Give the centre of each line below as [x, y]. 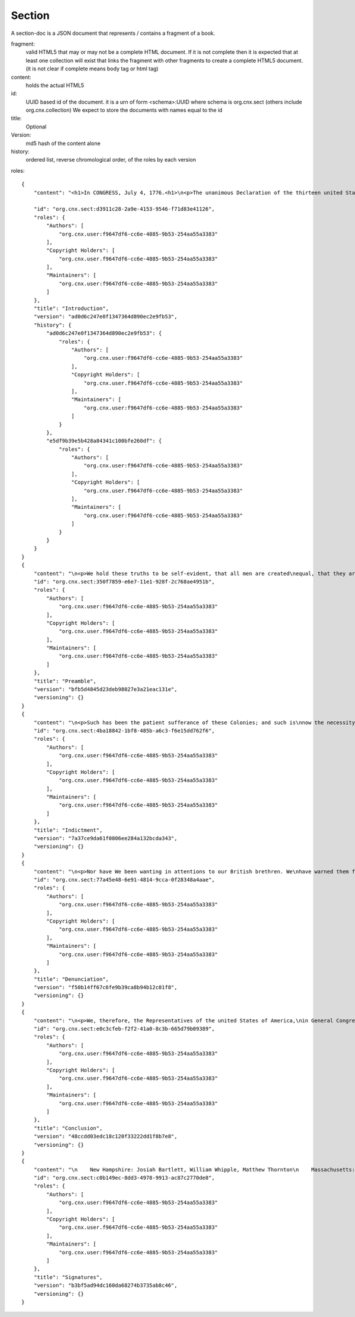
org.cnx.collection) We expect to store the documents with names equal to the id [124, 110]
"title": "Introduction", [71, 309]
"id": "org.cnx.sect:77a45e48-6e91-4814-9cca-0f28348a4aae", [124, 879]
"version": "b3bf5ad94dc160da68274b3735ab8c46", [105, 1286]
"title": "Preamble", [65, 681]
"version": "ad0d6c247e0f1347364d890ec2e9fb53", [105, 317]
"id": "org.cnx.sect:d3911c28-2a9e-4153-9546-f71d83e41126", [124, 209]
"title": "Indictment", [68, 830]
